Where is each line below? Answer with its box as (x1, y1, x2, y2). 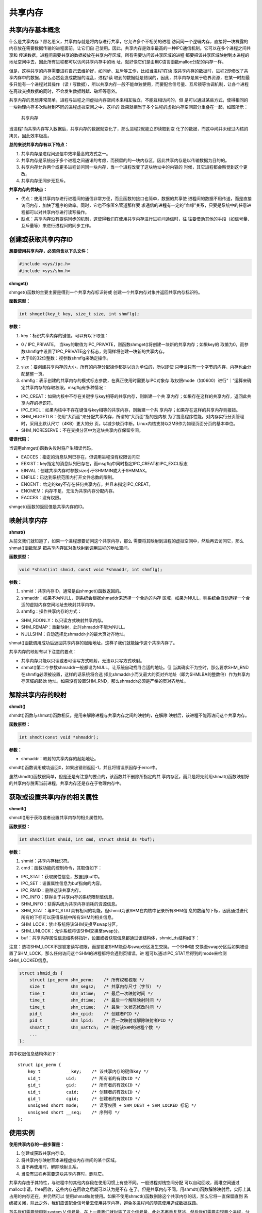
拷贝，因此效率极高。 (9, 132, 52, 138)
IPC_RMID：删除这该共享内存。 (21, 887, 83, 893)
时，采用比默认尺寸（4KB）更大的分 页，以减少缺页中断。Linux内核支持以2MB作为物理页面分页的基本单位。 (21, 420, 238, 426)
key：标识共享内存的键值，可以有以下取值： (21, 332, 109, 338)
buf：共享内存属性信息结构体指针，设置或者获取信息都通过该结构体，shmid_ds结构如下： (21, 934, 200, 941)
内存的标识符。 (25, 400, 55, 406)
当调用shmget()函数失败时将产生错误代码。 (9, 445, 96, 451)
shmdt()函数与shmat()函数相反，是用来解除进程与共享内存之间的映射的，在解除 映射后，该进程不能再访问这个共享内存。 (9, 712, 250, 718)
